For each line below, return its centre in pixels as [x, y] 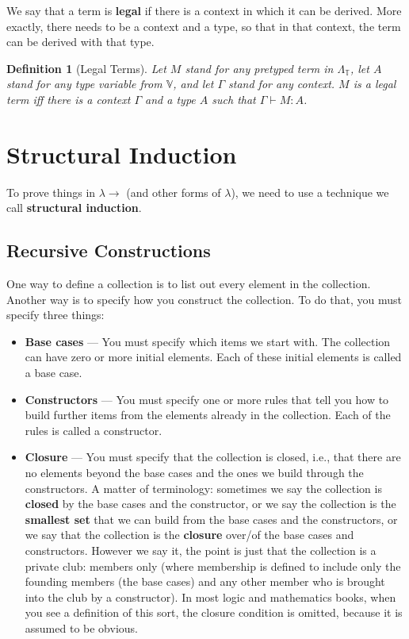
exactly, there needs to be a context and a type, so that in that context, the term [204, 26]
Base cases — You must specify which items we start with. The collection [208, 341]
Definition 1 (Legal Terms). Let [86, 68]
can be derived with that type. [80, 42]
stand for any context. [282, 84]
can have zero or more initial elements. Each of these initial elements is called [213, 357]
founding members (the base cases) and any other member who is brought [205, 581]
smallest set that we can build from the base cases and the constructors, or [211, 519]
